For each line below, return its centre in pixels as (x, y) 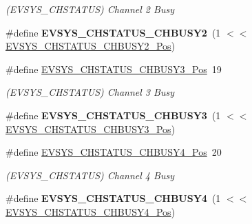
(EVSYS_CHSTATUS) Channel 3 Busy (90, 92)
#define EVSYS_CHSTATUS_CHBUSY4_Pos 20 (114, 152)
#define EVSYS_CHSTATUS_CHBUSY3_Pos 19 (114, 69)
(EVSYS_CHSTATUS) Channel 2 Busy (90, 9)
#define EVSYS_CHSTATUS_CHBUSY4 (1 (113, 198)
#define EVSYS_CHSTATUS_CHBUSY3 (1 (113, 115)
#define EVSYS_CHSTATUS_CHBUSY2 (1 (113, 32)
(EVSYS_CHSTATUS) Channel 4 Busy (90, 175)
